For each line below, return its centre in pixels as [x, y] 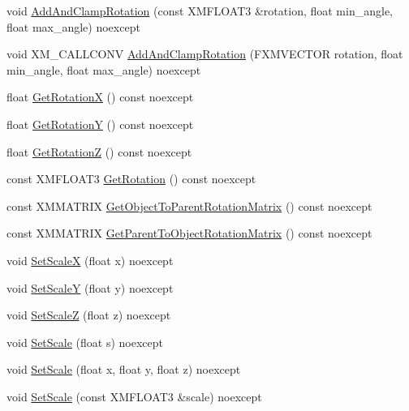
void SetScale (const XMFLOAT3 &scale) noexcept [134, 396]
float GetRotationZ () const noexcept [99, 151]
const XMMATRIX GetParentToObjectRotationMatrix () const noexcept [189, 233]
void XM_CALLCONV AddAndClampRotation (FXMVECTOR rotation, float [205, 54]
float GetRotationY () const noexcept [100, 124]
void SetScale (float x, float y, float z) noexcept [124, 369]
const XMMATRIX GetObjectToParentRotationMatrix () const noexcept [189, 205]
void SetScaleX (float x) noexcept [90, 260]
